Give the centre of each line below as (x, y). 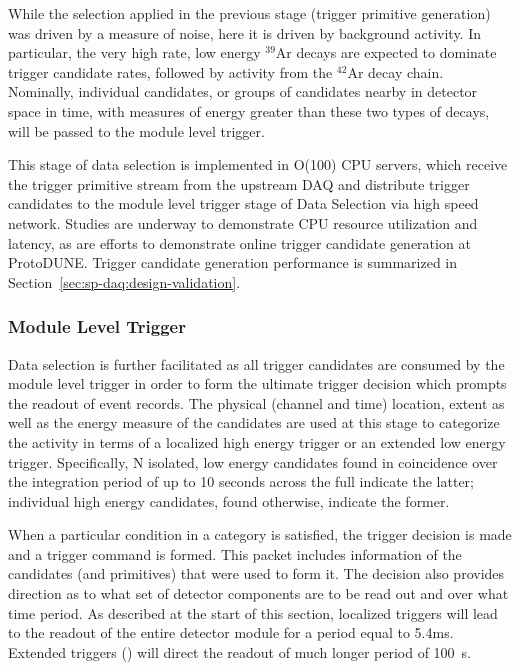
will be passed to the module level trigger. (136, 130)
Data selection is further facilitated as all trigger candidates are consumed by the (256, 363)
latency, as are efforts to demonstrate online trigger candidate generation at (239, 242)
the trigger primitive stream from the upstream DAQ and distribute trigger (239, 183)
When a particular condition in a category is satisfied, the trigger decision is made (260, 534)
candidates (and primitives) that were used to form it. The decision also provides (256, 573)
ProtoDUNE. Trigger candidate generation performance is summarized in (233, 262)
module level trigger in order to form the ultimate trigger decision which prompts (257, 383)
